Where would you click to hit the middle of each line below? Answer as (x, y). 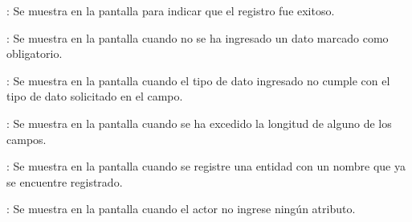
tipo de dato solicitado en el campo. (95, 96)
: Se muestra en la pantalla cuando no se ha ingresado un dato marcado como (198, 37)
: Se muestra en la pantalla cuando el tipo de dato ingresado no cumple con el (198, 80)
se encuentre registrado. (65, 181)
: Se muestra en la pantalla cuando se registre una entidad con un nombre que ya (206, 166)
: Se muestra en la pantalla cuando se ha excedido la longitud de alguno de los (199, 123)
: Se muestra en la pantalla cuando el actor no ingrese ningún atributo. (181, 209)
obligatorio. (35, 53)
